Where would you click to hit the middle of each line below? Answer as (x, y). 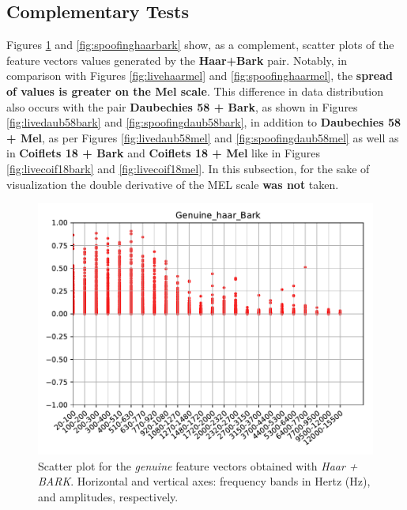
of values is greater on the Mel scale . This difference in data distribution (195, 91)
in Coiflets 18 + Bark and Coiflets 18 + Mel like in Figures (164, 153)
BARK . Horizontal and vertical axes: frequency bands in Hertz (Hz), (204, 481)
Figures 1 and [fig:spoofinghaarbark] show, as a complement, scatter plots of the (200, 45)
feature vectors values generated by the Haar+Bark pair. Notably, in (177, 60)
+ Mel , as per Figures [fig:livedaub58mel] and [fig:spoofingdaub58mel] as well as (203, 137)
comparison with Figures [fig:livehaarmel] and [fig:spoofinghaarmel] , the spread (200, 76)
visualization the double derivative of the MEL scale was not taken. (173, 184)
